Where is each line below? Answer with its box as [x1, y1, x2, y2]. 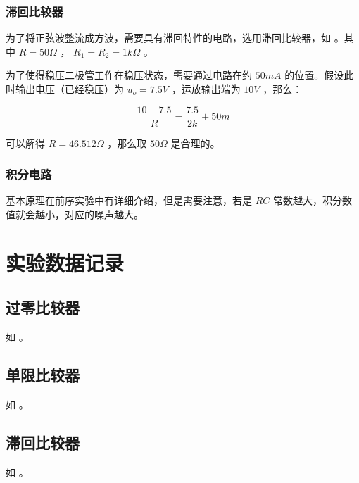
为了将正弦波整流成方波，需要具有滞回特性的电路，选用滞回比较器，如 [6, 30, 331, 45]
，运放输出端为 [171, 82, 241, 96]
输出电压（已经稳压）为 [15, 82, 124, 96]
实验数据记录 [6, 248, 125, 277]
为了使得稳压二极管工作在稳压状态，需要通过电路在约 [6, 68, 252, 82]
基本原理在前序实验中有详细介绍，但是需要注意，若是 [6, 193, 252, 208]
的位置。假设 [284, 68, 344, 82]
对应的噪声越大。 [64, 207, 144, 222]
